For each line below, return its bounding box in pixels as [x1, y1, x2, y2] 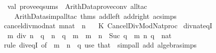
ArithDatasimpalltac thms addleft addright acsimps [14, 10, 177, 21]
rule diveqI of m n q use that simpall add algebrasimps [3, 40, 197, 50]
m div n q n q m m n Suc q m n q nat [7, 30, 172, 40]
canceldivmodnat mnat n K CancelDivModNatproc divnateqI [3, 20, 213, 31]
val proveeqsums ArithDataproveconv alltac [7, 1, 147, 11]
